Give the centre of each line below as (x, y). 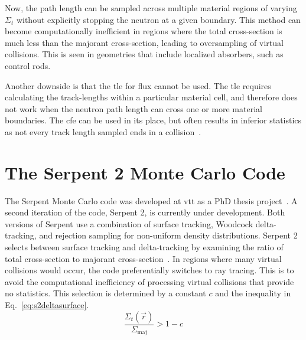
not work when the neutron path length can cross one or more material (134, 108)
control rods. (28, 65)
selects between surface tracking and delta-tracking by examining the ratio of (144, 247)
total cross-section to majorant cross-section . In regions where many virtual (143, 258)
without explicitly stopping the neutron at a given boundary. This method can (158, 19)
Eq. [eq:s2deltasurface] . (47, 305)
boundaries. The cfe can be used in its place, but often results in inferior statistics (153, 120)
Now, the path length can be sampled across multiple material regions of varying (151, 8)
